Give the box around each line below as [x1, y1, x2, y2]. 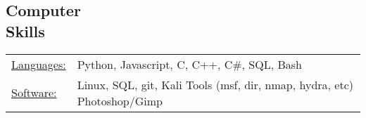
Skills [6, 20, 45, 41]
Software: [11, 84, 57, 101]
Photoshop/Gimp [77, 92, 163, 109]
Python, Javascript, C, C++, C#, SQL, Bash [77, 55, 303, 72]
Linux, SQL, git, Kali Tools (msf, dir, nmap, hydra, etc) [77, 76, 353, 93]
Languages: [11, 55, 66, 72]
